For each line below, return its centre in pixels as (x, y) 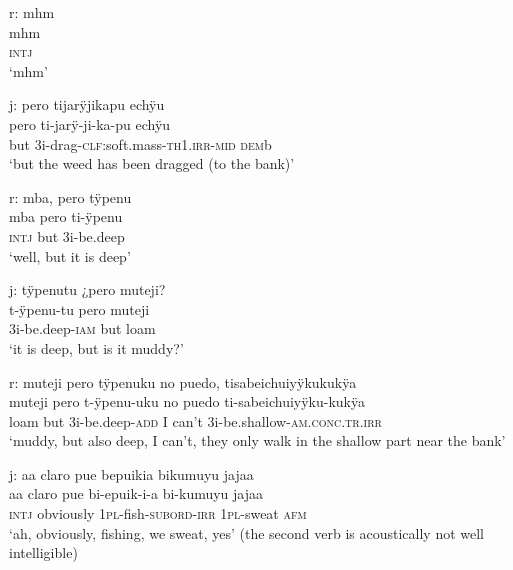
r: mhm (32, 12)
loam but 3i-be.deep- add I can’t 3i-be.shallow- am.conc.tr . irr (195, 420)
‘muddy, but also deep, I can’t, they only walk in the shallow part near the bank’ (257, 440)
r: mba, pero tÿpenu (70, 196)
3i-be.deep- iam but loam (82, 328)
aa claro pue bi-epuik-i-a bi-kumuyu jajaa (136, 493)
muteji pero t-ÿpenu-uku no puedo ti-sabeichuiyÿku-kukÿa (187, 401)
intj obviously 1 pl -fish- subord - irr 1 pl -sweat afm (158, 513)
